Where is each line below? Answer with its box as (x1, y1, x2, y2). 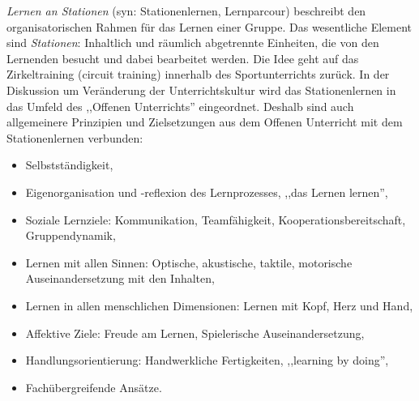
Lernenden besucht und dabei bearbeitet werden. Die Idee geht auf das (6, 49, 359, 66)
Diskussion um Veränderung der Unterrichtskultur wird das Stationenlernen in (6, 81, 396, 98)
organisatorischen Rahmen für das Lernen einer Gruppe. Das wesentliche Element (6, 18, 413, 35)
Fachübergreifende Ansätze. (25, 378, 162, 395)
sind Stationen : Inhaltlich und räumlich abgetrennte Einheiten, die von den (6, 34, 379, 51)
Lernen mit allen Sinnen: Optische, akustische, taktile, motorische (25, 254, 353, 271)
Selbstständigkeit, (25, 156, 113, 173)
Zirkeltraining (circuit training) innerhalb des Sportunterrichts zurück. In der (6, 66, 390, 83)
